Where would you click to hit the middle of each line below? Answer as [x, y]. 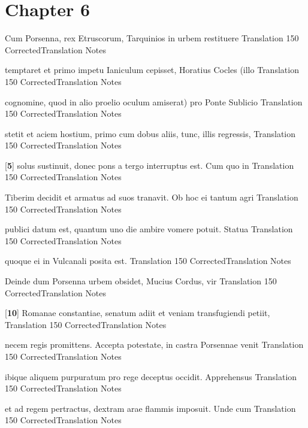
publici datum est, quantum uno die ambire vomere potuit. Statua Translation [149, 229]
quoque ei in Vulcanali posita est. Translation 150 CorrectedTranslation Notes [148, 261]
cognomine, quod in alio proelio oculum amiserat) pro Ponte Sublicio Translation [154, 101]
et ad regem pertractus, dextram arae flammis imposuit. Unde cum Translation [150, 408]
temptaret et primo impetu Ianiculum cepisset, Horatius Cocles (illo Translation [152, 70]
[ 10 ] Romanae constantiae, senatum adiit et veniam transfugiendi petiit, [138, 313]
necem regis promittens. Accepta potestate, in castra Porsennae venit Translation [154, 344]
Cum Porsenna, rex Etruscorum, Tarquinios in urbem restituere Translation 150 [152, 38]
